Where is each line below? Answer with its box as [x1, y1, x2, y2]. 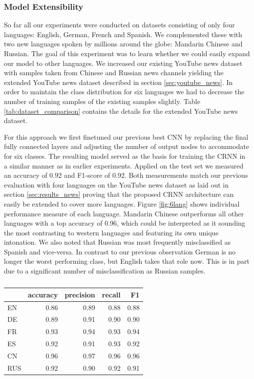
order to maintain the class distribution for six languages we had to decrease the [4, 86, 245, 97]
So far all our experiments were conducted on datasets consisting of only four [4, 20, 235, 30]
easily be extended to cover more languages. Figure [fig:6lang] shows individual [4, 198, 240, 209]
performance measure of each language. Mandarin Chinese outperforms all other [4, 208, 244, 218]
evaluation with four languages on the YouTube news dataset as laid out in [4, 179, 229, 189]
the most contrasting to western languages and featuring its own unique [4, 227, 219, 237]
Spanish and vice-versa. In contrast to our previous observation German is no [4, 246, 236, 256]
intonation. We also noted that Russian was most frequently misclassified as [4, 237, 231, 247]
